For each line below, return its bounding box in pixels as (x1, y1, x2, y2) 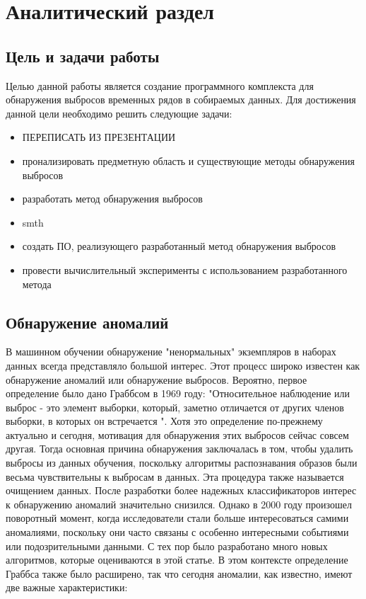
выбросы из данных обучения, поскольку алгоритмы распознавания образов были (6, 455, 358, 470)
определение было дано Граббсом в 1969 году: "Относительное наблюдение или (6, 386, 350, 401)
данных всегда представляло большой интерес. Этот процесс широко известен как (6, 358, 360, 372)
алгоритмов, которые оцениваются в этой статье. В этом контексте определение (6, 552, 348, 567)
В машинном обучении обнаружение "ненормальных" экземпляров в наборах (6, 344, 336, 359)
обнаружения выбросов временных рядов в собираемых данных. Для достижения (6, 92, 356, 107)
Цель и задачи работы (6, 45, 160, 67)
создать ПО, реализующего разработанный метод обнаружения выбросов (22, 239, 336, 253)
